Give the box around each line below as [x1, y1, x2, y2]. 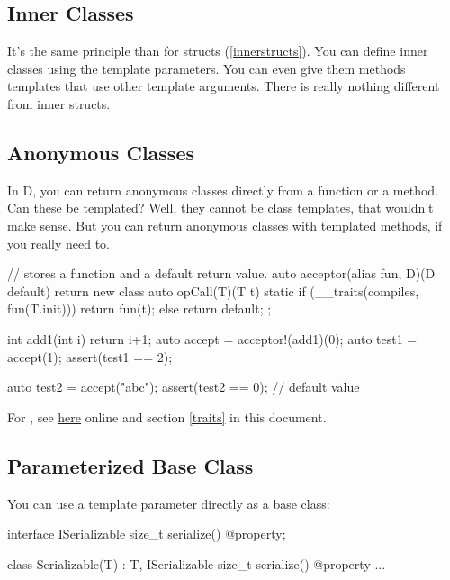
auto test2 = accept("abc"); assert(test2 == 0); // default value [7, 377, 360, 396]
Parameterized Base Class [7, 451, 254, 479]
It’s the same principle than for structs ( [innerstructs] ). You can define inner [7, 41, 428, 60]
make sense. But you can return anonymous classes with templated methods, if [7, 215, 443, 234]
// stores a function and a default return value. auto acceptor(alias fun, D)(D [7, 264, 436, 283]
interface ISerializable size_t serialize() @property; [7, 524, 286, 543]
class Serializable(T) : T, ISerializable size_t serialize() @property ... [7, 554, 386, 573]
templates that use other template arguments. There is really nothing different [7, 77, 440, 95]
